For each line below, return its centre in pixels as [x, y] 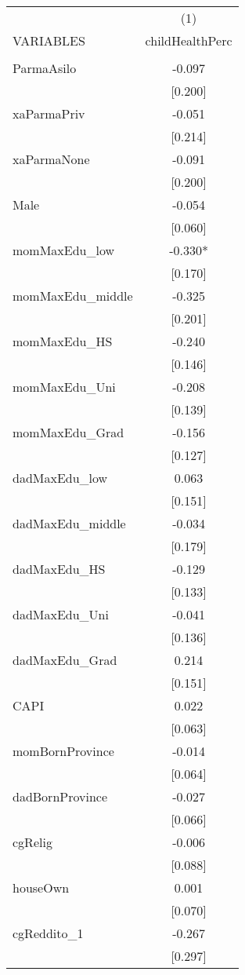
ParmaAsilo [45, 68]
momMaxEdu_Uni [64, 387]
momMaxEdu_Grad [68, 432]
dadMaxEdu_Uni [61, 614]
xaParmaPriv [49, 113]
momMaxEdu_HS [63, 341]
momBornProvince [63, 751]
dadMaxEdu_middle [69, 523]
